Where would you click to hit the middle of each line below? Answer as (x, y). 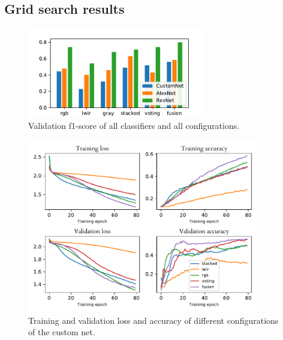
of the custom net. (62, 332)
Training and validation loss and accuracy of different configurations (153, 320)
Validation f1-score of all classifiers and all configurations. (134, 126)
